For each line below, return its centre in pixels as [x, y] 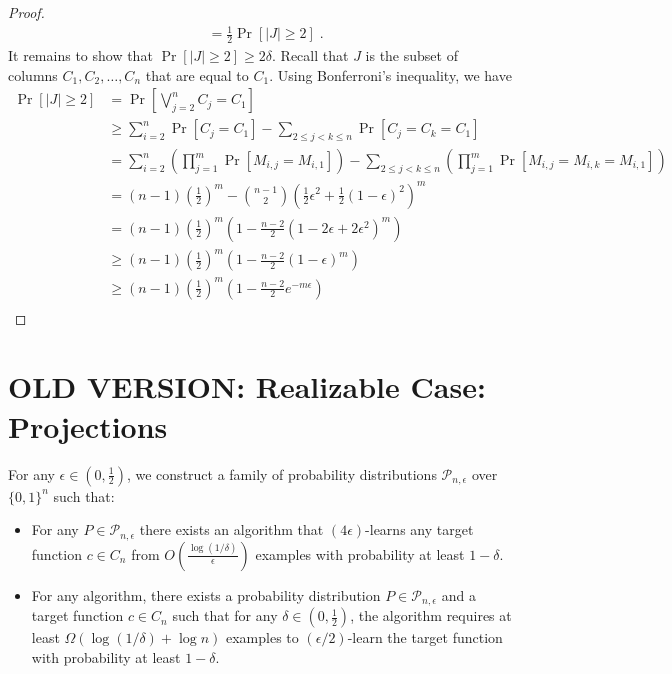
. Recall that [310, 54]
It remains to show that [80, 54]
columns [33, 74]
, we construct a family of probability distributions [281, 473]
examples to [262, 637]
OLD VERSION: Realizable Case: [247, 386]
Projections [88, 425]
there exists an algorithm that [231, 529]
